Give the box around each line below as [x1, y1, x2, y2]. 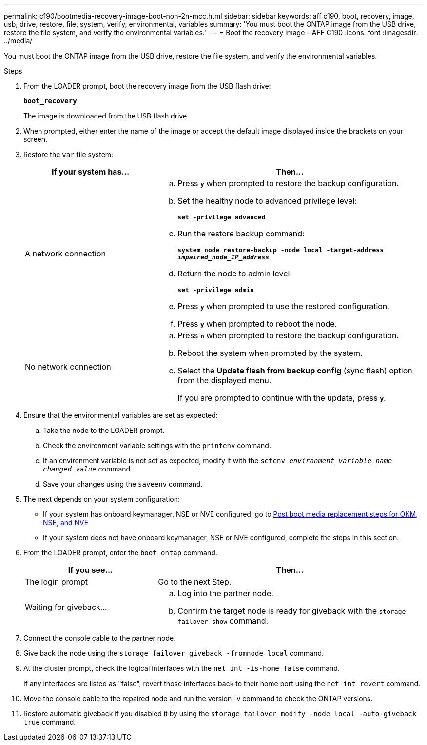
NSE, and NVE [43, 518, 89, 527]
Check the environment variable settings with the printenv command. [43, 441, 271, 450]
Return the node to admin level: [177, 269, 292, 278]
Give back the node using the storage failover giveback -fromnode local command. [23, 649, 324, 657]
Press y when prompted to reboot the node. [177, 319, 337, 329]
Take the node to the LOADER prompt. [43, 426, 165, 434]
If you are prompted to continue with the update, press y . [177, 393, 386, 403]
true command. [23, 718, 76, 726]
